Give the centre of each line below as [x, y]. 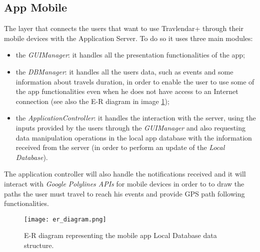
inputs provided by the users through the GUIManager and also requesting [130, 127]
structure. [39, 245]
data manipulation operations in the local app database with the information [134, 137]
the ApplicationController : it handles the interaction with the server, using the [136, 118]
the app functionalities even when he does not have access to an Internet [127, 91]
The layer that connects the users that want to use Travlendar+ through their [124, 28]
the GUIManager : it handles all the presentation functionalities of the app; [130, 55]
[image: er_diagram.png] [65, 219]
